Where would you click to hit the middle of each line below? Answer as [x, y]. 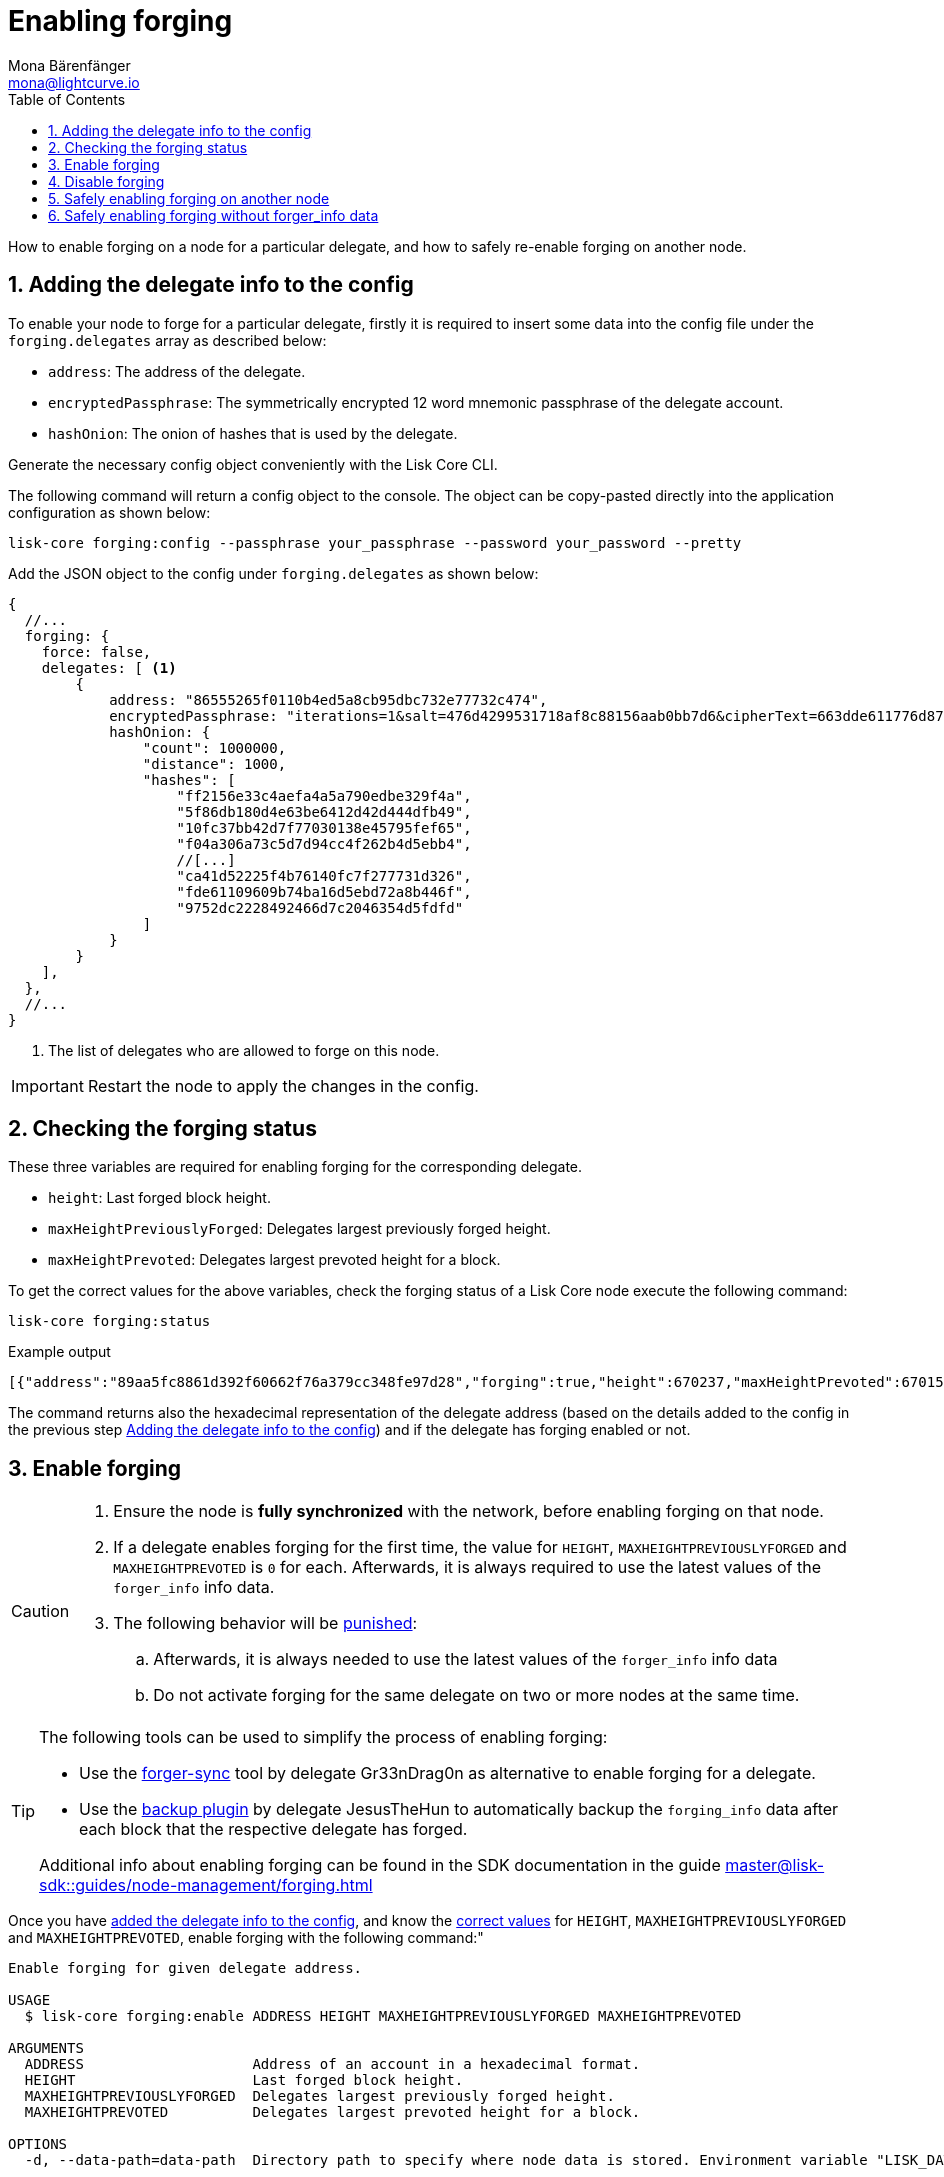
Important [47, 1085]
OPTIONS [38, 2144]
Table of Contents [67, 99]
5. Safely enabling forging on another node [189, 198]
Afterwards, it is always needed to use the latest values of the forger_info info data [465, 1659]
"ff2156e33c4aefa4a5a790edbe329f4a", [324, 795]
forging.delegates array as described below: [167, 340]
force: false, [96, 651]
